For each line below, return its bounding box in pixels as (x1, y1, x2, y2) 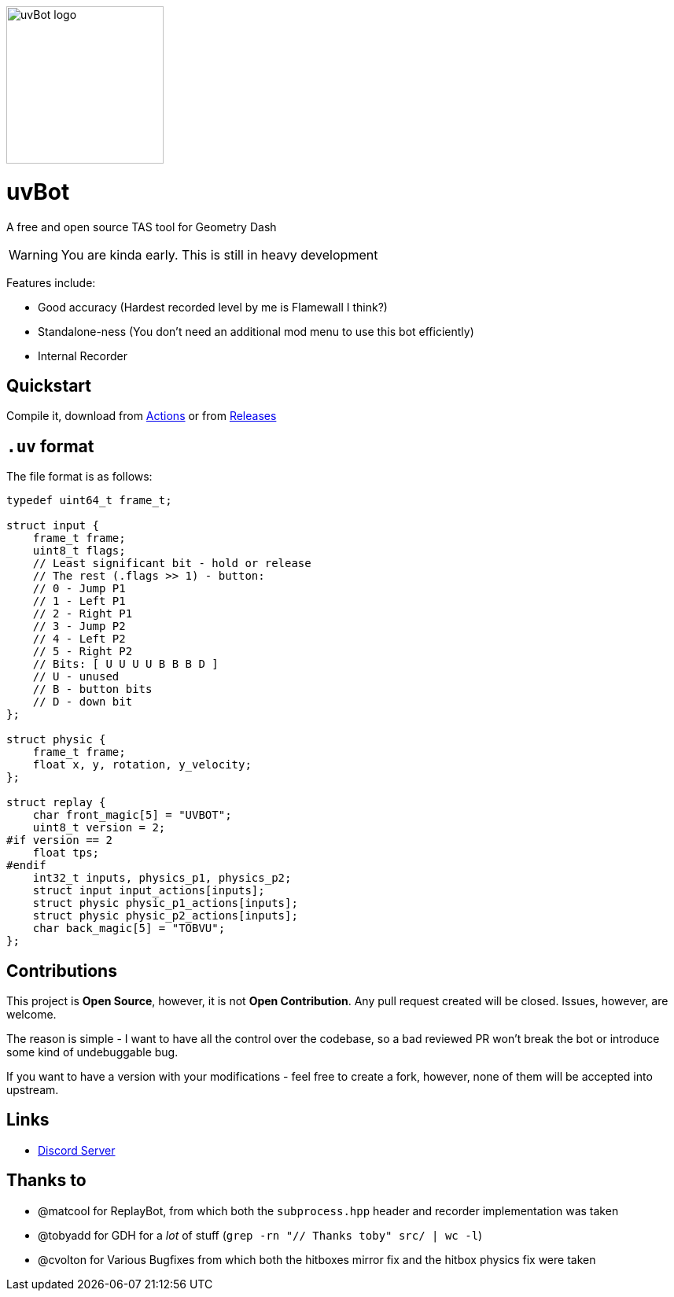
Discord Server (38, 1143, 116, 1157)
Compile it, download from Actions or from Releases (6, 409, 277, 423)
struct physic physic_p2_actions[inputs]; (32, 909, 298, 923)
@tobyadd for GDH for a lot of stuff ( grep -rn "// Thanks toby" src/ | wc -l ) (38, 1228, 483, 1242)
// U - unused (32, 670, 120, 684)
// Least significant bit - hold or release (32, 557, 311, 570)
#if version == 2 (6, 834, 112, 847)
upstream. (6, 1083, 59, 1097)
